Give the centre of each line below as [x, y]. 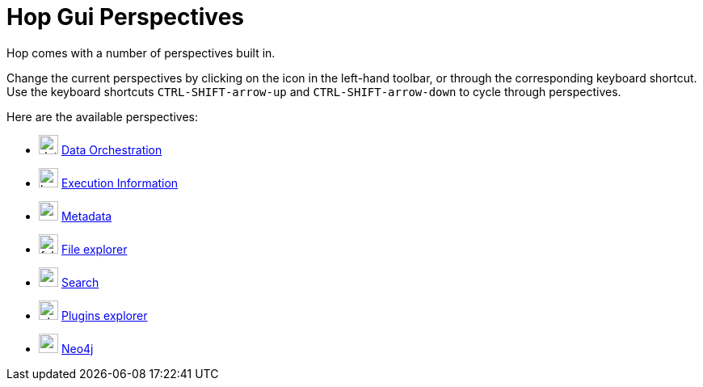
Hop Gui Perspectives [125, 17]
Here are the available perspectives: [102, 116]
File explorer [94, 249]
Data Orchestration [112, 149]
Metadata [86, 216]
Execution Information [120, 183]
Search [80, 282]
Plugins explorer [104, 315]
